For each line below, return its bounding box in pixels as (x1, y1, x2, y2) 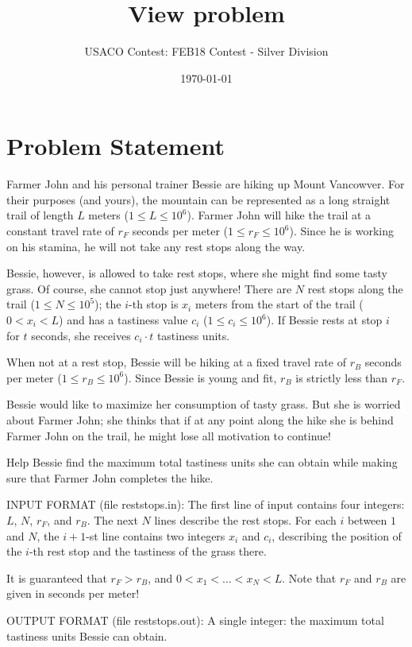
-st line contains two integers (86, 527, 225, 544)
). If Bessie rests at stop (266, 312, 383, 327)
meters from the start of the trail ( (194, 296, 364, 312)
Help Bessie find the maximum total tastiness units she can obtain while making (6, 454, 398, 471)
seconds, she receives (31, 327, 131, 343)
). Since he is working (289, 223, 394, 239)
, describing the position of (271, 527, 402, 544)
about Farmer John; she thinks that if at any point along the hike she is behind (6, 411, 394, 428)
